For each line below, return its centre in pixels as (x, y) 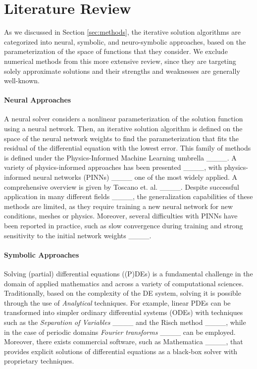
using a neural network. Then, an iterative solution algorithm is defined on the (123, 129)
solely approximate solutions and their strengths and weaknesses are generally (122, 71)
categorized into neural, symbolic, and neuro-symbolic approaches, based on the (125, 41)
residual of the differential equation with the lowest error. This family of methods (128, 148)
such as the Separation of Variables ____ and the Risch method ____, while (125, 322)
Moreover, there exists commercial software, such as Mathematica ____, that (124, 342)
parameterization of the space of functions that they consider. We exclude (116, 51)
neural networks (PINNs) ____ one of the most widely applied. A (135, 177)
